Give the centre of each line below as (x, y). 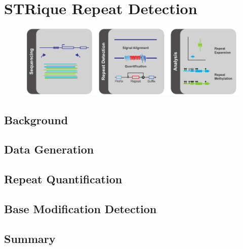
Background (36, 119)
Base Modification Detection (80, 208)
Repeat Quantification (63, 179)
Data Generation (49, 149)
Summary (30, 238)
